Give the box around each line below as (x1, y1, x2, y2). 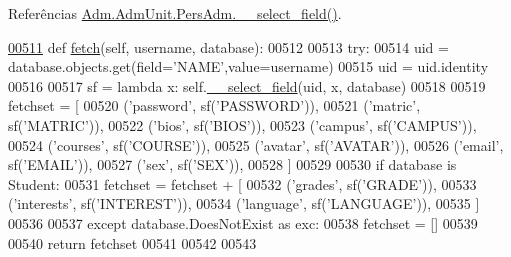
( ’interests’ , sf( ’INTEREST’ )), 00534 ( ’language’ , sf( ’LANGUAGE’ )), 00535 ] (8, 193, 480, 214)
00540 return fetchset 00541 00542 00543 (8, 232, 257, 253)
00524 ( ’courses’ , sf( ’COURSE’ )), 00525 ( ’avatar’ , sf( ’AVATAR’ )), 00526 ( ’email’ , (8, 134, 504, 155)
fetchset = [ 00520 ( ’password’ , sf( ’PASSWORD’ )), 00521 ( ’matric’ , (8, 95, 421, 116)
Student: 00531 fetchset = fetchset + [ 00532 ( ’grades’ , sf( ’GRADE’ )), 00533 (8, 173, 477, 194)
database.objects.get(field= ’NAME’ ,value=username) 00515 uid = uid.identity (8, 56, 489, 77)
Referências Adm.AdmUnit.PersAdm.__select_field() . (8, 3, 342, 23)
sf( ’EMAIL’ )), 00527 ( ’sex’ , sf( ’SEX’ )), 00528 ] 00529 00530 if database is (8, 154, 457, 175)
